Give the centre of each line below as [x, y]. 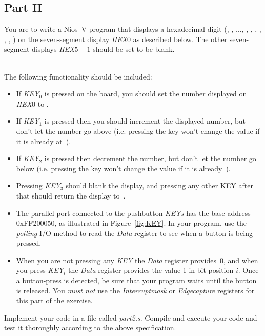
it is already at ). [44, 141]
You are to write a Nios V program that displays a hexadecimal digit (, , [119, 29]
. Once [248, 270]
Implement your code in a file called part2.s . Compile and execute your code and [131, 317]
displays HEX [53, 49]
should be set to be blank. [134, 49]
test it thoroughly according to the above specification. [90, 328]
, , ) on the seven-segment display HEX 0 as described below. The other [116, 39]
